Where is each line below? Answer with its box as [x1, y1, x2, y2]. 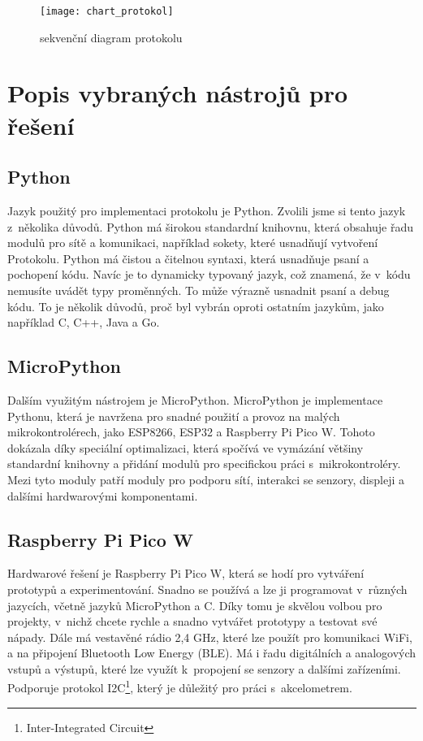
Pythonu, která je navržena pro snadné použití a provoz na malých [7, 407, 340, 424]
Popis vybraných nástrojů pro [7, 76, 348, 110]
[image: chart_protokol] [40, 6, 174, 17]
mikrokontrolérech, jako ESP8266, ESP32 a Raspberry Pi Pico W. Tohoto [7, 423, 375, 440]
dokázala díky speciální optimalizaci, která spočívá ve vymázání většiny [7, 439, 364, 456]
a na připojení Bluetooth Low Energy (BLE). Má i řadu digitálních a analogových [7, 644, 417, 661]
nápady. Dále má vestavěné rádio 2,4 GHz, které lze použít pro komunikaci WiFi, [7, 628, 412, 645]
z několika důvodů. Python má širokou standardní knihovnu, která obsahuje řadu [7, 218, 414, 235]
